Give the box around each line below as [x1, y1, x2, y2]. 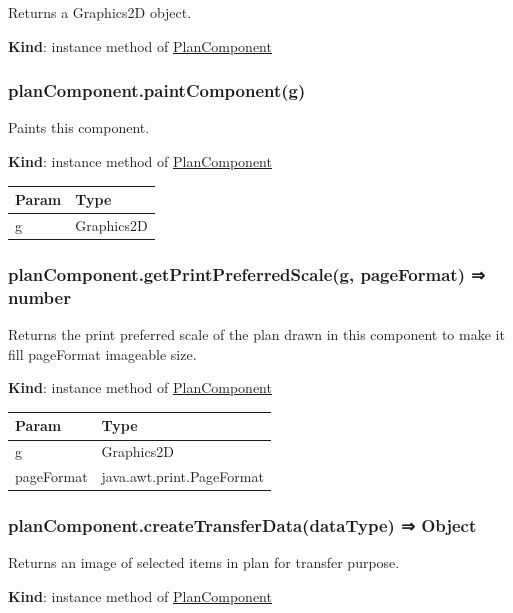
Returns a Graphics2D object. [8, 2, 192, 22]
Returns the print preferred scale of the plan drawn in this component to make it [8, 324, 505, 345]
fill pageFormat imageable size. [8, 343, 197, 364]
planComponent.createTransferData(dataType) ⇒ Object [8, 513, 477, 538]
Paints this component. [8, 117, 150, 138]
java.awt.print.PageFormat [101, 466, 264, 487]
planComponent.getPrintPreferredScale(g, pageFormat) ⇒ [8, 261, 485, 286]
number [8, 284, 71, 309]
